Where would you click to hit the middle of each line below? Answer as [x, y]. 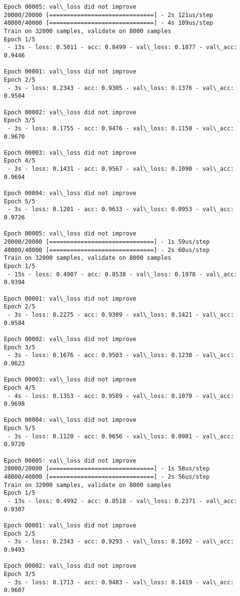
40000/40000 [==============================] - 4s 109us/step [109, 23]
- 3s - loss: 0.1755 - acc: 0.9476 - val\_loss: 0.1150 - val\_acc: [121, 128]
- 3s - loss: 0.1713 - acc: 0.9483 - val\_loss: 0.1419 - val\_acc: [121, 582]
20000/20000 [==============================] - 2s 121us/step [109, 15]
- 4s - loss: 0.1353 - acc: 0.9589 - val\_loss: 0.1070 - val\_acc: [121, 396]
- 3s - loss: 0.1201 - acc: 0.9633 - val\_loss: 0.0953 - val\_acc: [121, 209]
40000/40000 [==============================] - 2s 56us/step [107, 477]
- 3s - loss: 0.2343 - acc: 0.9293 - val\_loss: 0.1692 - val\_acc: [121, 542]
